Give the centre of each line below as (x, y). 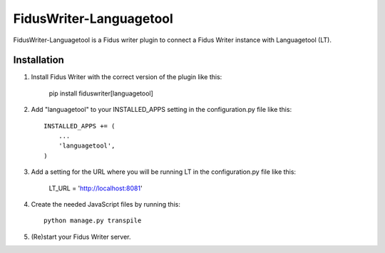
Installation (38, 60)
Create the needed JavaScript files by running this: (106, 204)
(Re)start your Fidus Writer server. (81, 237)
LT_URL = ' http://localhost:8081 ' (96, 188)
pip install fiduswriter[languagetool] (101, 93)
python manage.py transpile (93, 221)
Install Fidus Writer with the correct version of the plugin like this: (127, 77)
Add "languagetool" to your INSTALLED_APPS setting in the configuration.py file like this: (161, 110)
